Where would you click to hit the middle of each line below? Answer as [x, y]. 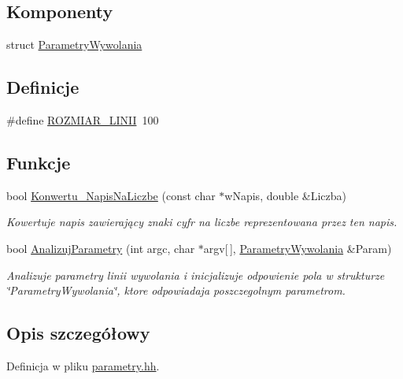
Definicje [43, 87]
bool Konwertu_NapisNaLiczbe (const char [111, 195]
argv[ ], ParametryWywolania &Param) [298, 248]
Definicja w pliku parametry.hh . [83, 365]
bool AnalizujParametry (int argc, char [101, 248]
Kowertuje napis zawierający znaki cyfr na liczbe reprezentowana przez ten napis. [202, 222]
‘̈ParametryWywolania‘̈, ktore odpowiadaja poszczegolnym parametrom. [176, 290]
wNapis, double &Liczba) [285, 195]
